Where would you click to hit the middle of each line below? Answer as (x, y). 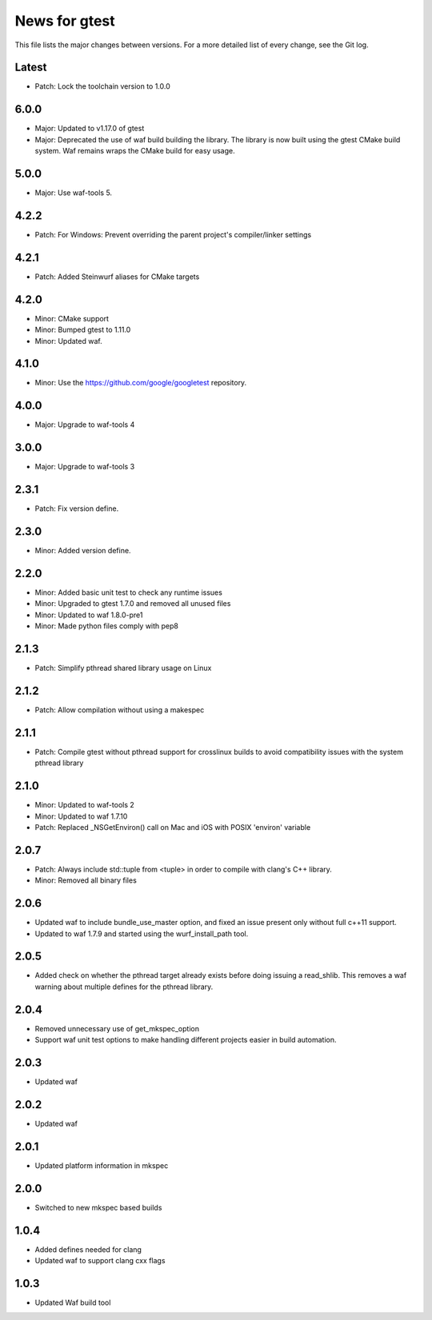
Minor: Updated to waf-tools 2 (85, 805)
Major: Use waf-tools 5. (73, 193)
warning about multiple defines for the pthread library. (124, 987)
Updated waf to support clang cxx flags (100, 1261)
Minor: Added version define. (83, 551)
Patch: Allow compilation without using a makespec (120, 710)
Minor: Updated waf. (69, 341)
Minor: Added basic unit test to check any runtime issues (129, 592)
